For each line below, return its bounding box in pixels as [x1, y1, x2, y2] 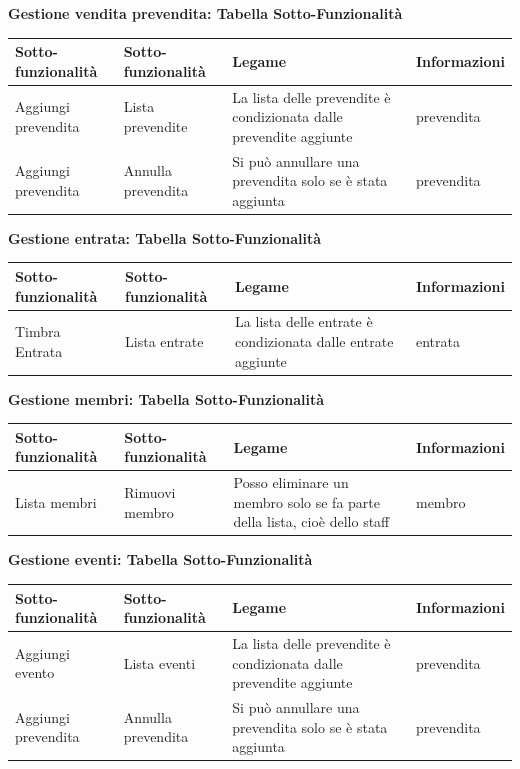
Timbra [15, 321, 61, 342]
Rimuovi [124, 481, 176, 502]
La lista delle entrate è [235, 311, 373, 332]
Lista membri [15, 491, 97, 512]
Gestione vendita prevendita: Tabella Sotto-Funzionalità [8, 3, 403, 23]
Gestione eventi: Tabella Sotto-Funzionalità [8, 549, 313, 570]
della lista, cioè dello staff [233, 511, 390, 532]
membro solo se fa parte [233, 491, 380, 512]
